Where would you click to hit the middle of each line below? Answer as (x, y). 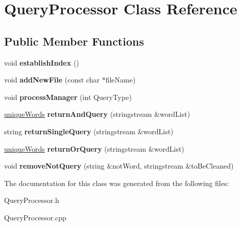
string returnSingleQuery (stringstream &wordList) (89, 131)
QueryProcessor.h (32, 200)
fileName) (120, 80)
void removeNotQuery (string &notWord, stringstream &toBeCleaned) (119, 166)
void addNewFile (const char (52, 80)
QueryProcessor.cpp (35, 217)
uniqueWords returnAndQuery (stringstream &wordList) (97, 114)
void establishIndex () (42, 62)
